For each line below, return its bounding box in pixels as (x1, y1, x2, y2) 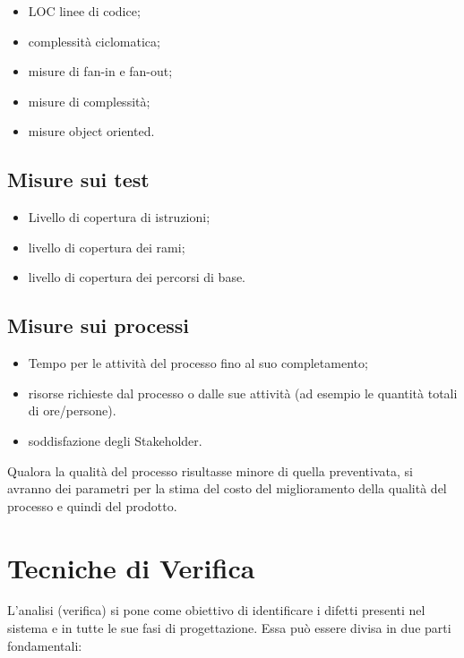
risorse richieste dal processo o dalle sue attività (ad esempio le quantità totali (28, 383, 458, 402)
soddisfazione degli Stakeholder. (28, 431, 202, 449)
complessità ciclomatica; (28, 31, 160, 50)
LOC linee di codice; (28, 2, 141, 20)
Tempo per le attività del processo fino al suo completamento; (28, 354, 368, 372)
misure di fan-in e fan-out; (28, 62, 173, 81)
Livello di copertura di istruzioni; (28, 208, 211, 226)
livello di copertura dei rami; (28, 237, 185, 256)
